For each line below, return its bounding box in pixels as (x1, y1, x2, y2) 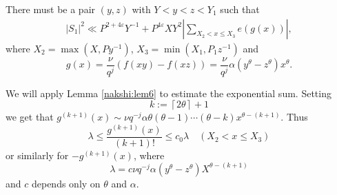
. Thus (280, 110, 308, 124)
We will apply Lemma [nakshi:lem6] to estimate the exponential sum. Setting (6, 85, 331, 100)
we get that (6, 110, 54, 124)
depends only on (31, 176, 101, 190)
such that (220, 2, 260, 16)
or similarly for (6, 147, 69, 162)
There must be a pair (6, 2, 96, 16)
